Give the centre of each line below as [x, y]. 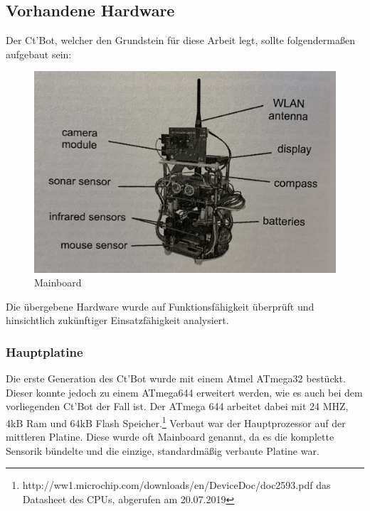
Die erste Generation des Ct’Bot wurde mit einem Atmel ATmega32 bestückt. [176, 378]
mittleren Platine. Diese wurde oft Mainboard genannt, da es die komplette [170, 437]
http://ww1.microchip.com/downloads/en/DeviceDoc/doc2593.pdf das [176, 485]
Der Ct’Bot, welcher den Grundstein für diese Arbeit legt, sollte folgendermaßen [180, 40]
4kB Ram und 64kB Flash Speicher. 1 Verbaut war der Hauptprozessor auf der [176, 421]
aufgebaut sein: [39, 54]
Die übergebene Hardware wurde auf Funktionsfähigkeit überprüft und [160, 306]
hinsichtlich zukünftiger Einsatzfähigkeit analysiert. [117, 320]
